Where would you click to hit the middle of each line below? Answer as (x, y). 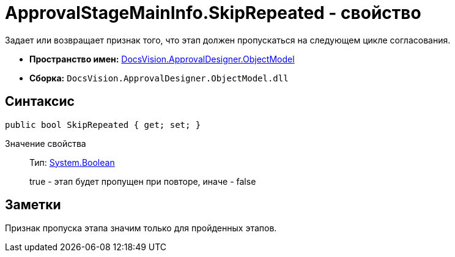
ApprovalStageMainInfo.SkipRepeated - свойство (213, 13)
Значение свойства (46, 143)
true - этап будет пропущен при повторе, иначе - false (143, 181)
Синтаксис (40, 102)
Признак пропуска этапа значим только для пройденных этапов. (141, 228)
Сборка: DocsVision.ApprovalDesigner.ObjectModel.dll (159, 78)
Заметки (33, 205)
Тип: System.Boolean (72, 162)
